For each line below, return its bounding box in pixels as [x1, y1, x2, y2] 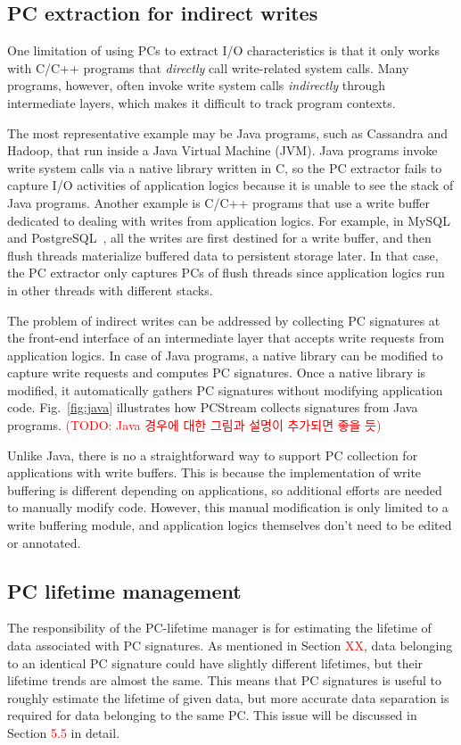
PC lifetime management [7, 576, 242, 604]
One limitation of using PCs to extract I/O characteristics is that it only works [7, 41, 440, 60]
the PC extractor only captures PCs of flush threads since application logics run [7, 263, 445, 282]
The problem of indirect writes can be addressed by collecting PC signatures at [7, 310, 440, 329]
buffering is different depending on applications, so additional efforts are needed [7, 480, 442, 499]
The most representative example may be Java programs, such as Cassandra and [7, 123, 448, 142]
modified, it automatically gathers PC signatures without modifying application [7, 380, 443, 399]
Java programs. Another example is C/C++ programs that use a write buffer [7, 193, 431, 211]
